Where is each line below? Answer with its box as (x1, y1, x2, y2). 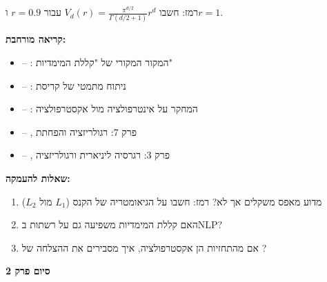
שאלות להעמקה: (6, 170, 70, 185)
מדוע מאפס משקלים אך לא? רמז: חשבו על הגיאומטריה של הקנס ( (66, 194, 322, 208)
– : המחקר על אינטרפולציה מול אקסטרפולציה (21, 101, 198, 116)
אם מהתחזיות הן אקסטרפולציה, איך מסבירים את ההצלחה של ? (21, 240, 267, 254)
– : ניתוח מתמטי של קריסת (21, 78, 126, 92)
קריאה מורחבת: (6, 32, 66, 46)
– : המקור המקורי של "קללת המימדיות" (21, 54, 172, 69)
